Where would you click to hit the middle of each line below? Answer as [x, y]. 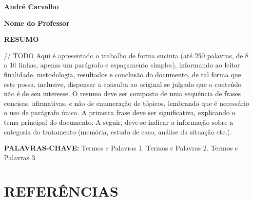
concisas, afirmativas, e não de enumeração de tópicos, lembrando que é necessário [126, 103]
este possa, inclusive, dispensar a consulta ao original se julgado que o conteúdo [123, 84]
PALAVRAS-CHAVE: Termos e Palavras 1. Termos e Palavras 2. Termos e [121, 148]
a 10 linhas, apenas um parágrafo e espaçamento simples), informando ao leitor [122, 65]
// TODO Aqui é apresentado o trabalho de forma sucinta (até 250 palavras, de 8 [126, 55]
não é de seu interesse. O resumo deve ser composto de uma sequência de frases [123, 93]
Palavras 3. [20, 157]
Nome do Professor [37, 23]
